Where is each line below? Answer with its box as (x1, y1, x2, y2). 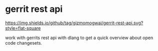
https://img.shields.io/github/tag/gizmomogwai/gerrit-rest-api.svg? (5, 20, 143, 26)
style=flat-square (5, 25, 41, 31)
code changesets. (5, 40, 42, 46)
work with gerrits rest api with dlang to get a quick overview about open (5, 35, 153, 41)
